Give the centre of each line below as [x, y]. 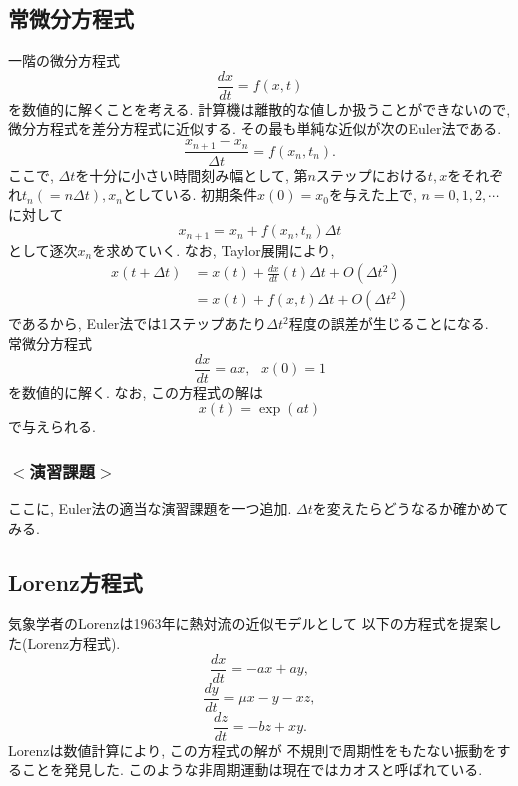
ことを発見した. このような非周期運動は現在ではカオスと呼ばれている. [252, 769]
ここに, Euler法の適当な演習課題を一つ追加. [150, 508]
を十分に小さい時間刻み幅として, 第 [191, 174]
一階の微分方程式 [64, 60]
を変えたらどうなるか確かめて [410, 508]
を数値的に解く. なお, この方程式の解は [136, 391]
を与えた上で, [372, 194]
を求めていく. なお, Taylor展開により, [213, 249]
